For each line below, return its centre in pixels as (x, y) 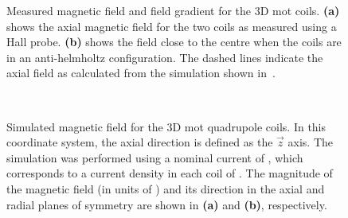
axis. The (310, 142)
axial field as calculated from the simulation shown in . (141, 73)
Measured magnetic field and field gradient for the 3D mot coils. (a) (173, 10)
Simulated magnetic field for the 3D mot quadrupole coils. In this (166, 126)
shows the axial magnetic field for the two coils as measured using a (172, 26)
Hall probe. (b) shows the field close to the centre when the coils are (174, 42)
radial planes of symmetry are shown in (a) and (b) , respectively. (167, 204)
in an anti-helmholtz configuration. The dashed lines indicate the (165, 57)
